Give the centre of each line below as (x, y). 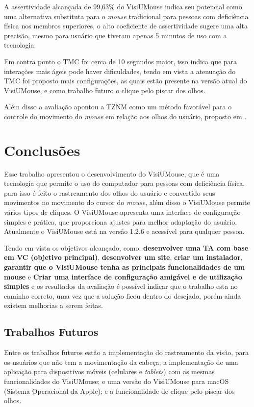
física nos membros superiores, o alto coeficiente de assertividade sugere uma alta (126, 26)
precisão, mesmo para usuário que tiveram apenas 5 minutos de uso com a (115, 35)
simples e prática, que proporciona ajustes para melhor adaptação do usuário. (121, 221)
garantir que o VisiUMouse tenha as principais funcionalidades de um (125, 267)
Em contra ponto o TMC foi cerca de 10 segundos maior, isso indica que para (121, 61)
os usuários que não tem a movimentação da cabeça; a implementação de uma (121, 362)
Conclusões (42, 150)
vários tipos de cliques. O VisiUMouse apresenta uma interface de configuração (122, 212)
